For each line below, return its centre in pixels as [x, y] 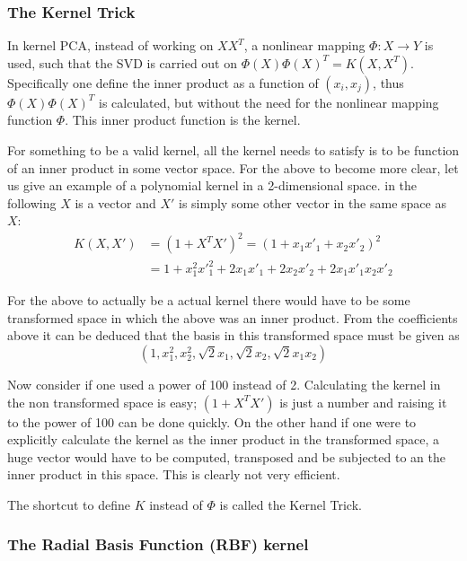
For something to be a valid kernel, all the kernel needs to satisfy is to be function [233, 150]
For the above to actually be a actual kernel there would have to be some [209, 300]
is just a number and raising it [363, 402]
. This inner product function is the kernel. [183, 120]
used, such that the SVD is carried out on [123, 62]
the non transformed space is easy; [102, 402]
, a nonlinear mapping [304, 45]
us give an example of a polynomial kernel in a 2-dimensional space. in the [212, 185]
